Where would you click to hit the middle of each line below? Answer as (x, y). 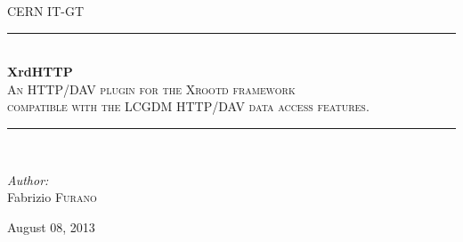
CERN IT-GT (46, 11)
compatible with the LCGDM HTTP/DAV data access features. (188, 106)
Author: (28, 179)
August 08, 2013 (51, 226)
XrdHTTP (40, 72)
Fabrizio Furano (52, 197)
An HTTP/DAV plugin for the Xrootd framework (151, 89)
